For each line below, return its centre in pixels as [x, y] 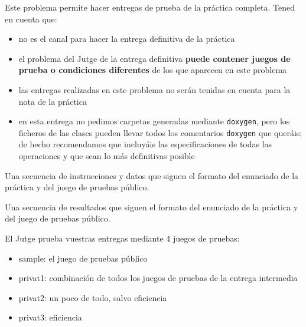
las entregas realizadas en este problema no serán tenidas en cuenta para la [154, 89]
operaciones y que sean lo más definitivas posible [107, 156]
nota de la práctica [53, 101]
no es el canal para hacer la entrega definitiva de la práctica [127, 39]
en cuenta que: [31, 19]
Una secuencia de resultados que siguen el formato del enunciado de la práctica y [152, 207]
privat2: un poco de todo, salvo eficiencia [93, 297]
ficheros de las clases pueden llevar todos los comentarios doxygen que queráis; [160, 132]
